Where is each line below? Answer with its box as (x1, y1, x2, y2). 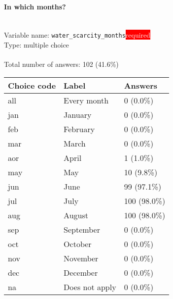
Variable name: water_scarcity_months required (4, 30, 151, 40)
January (64, 108, 92, 120)
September (64, 223, 100, 235)
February (64, 123, 95, 135)
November (64, 252, 99, 264)
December (64, 266, 98, 278)
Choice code (8, 79, 56, 91)
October (64, 238, 92, 249)
